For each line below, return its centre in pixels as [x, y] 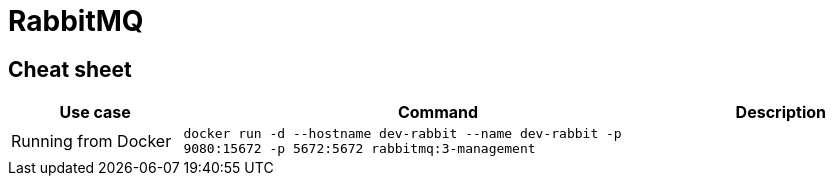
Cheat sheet [70, 69]
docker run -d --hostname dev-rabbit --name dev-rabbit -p [402, 134]
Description [781, 112]
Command [438, 112]
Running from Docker [91, 141]
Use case [95, 112]
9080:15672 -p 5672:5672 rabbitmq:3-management [359, 149]
